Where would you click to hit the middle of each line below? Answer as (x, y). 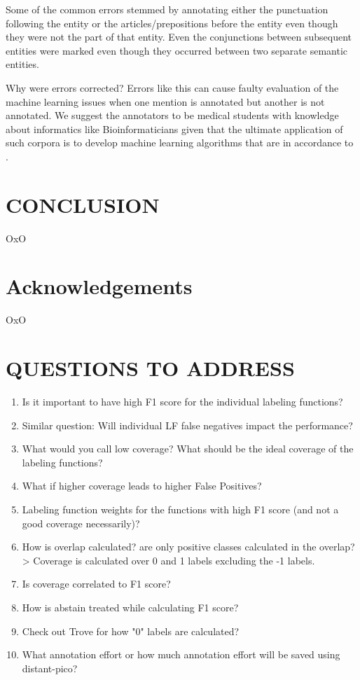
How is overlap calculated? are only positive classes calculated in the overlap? (188, 547)
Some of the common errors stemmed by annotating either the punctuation (167, 9)
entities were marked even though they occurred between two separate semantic (177, 50)
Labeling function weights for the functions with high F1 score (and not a (180, 509)
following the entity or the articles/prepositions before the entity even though (172, 23)
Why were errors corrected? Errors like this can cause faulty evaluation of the (172, 87)
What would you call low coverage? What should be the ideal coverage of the (188, 449)
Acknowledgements (99, 286)
